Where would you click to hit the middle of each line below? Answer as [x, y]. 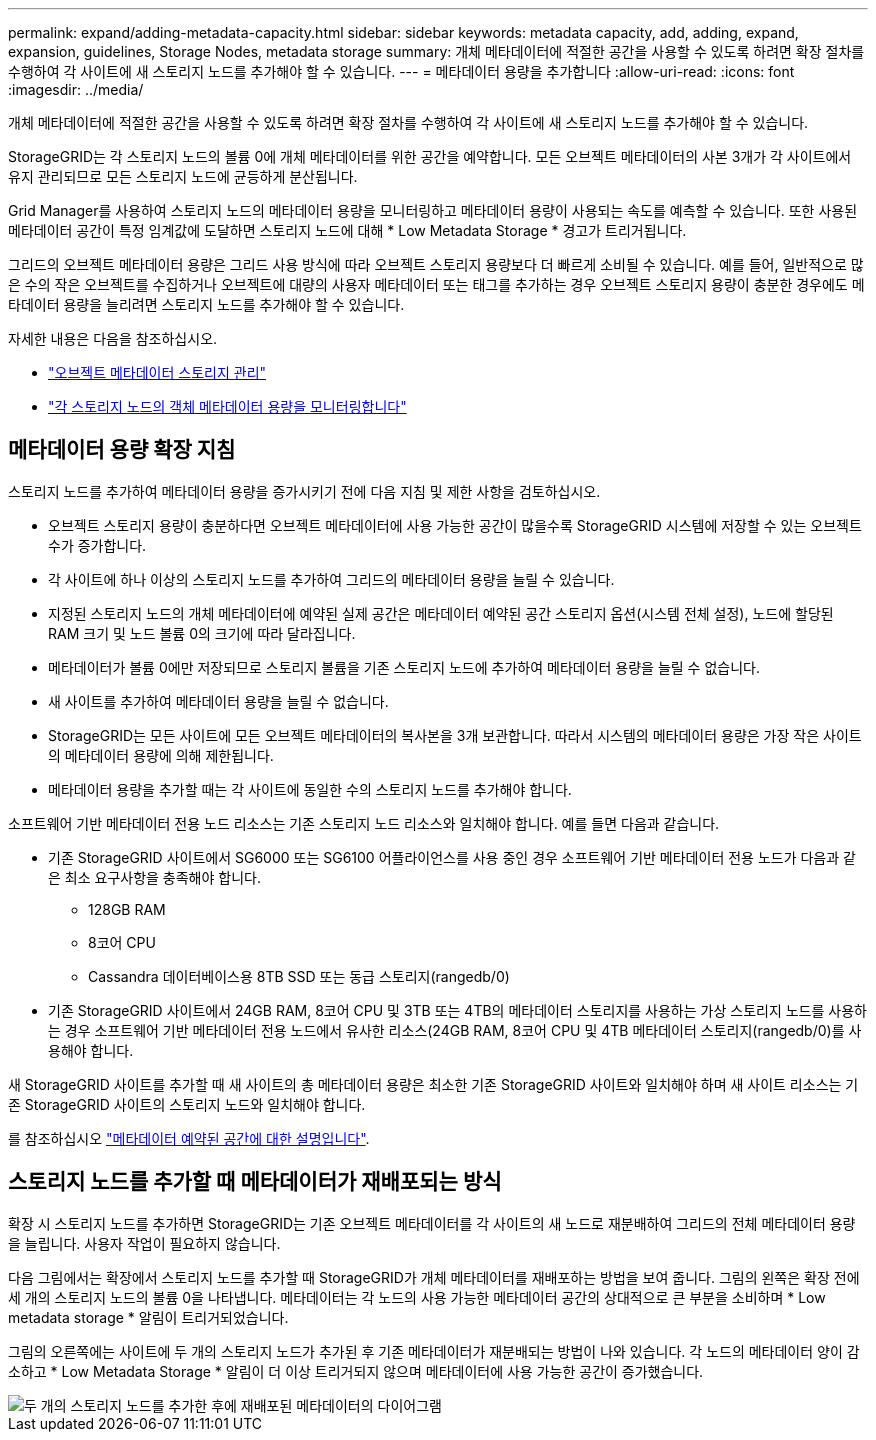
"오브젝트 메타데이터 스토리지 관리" [157, 372]
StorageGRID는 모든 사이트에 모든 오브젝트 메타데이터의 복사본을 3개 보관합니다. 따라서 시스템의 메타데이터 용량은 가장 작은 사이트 [455, 735]
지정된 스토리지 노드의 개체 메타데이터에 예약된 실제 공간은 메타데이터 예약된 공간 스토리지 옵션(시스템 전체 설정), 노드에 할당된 [441, 613]
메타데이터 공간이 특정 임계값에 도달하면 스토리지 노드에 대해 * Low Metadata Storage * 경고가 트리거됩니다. [347, 230]
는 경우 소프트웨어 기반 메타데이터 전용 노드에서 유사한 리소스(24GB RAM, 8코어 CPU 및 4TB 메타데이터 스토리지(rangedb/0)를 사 [455, 1030]
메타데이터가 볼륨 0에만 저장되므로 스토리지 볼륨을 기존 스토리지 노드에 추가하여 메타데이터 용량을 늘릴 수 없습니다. [404, 667]
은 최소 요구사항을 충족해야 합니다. [154, 877]
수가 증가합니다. [97, 545]
